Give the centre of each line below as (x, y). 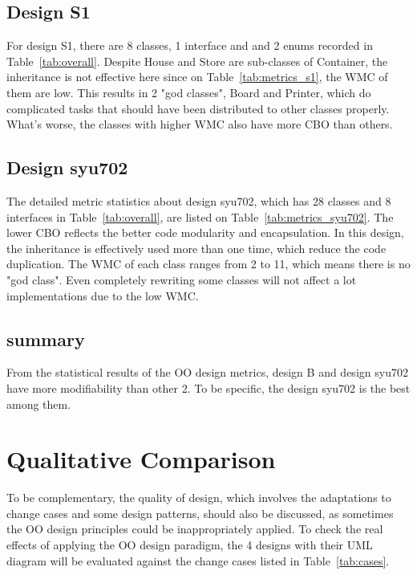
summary (46, 338)
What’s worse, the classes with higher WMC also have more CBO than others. (200, 124)
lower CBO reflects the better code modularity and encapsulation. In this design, (205, 232)
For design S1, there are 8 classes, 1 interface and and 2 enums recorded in (190, 45)
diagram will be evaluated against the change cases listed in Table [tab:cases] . (198, 560)
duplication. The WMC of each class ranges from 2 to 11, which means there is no (208, 264)
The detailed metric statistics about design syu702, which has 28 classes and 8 (199, 200)
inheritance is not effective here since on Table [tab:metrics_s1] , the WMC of (197, 77)
